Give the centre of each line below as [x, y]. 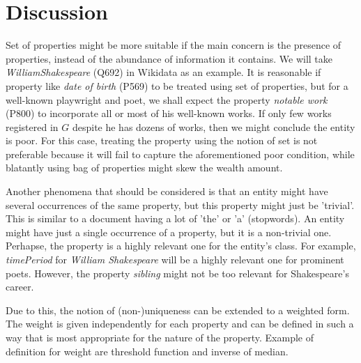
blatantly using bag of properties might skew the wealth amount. [144, 168]
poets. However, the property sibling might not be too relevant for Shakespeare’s [177, 273]
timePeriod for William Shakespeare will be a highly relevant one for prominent [175, 260]
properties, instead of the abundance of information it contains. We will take [169, 58]
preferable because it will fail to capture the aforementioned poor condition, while [180, 154]
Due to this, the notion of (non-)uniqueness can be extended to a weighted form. [178, 310]
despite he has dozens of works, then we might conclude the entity [214, 126]
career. [20, 287]
